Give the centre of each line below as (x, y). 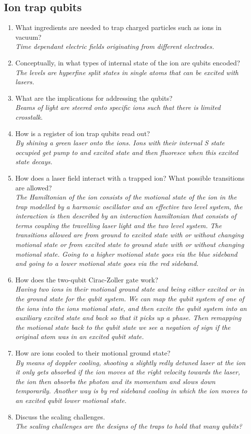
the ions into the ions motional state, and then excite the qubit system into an (131, 308)
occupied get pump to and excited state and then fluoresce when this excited (127, 152)
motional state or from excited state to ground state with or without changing (130, 244)
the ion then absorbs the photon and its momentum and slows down (115, 381)
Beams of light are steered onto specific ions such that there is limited (118, 107)
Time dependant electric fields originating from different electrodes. (115, 46)
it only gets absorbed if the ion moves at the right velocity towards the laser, (128, 372)
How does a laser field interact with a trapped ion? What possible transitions (130, 178)
